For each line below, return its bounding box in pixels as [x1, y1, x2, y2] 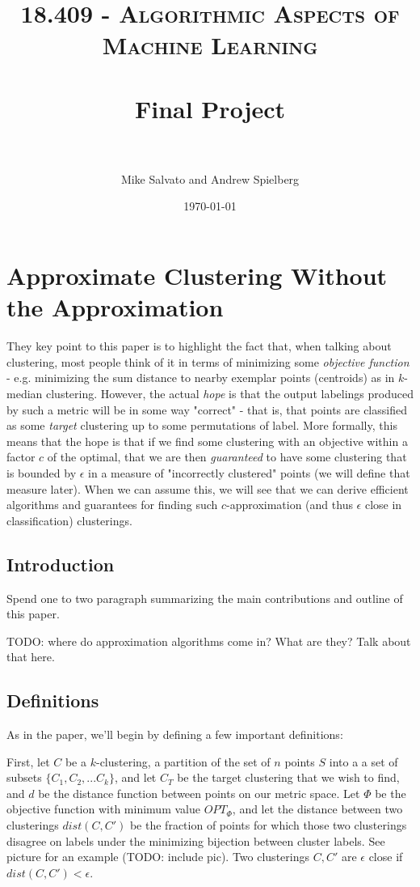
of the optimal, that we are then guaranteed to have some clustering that [47, 448, 407, 465]
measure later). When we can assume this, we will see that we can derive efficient [6, 480, 409, 497]
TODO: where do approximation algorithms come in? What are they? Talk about [6, 632, 411, 649]
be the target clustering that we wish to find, [177, 769, 400, 786]
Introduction [6, 551, 115, 576]
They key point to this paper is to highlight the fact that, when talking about [6, 337, 392, 354]
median [6, 384, 43, 401]
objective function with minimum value [6, 800, 200, 817]
